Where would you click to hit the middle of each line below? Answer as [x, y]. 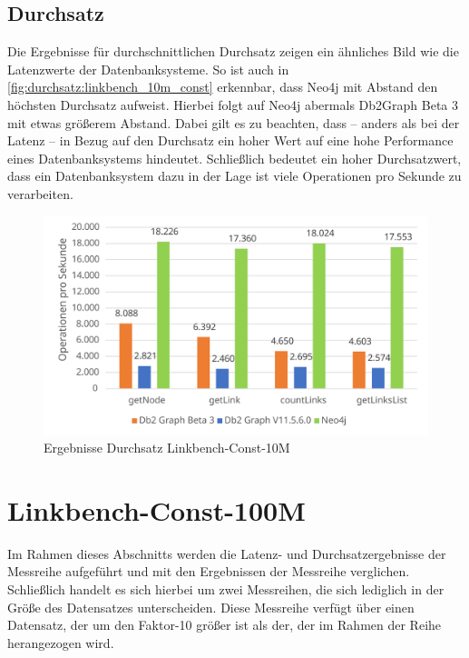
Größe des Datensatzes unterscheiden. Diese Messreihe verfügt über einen [211, 607]
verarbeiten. [40, 193]
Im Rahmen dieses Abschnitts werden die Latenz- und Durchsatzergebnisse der [227, 553]
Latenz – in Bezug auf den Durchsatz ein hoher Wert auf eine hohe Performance [230, 140]
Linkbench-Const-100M [156, 509]
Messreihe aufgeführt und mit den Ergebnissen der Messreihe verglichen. [209, 571]
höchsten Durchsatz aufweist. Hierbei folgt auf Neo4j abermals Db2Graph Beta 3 [233, 104]
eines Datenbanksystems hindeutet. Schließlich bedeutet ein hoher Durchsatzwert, [234, 158]
